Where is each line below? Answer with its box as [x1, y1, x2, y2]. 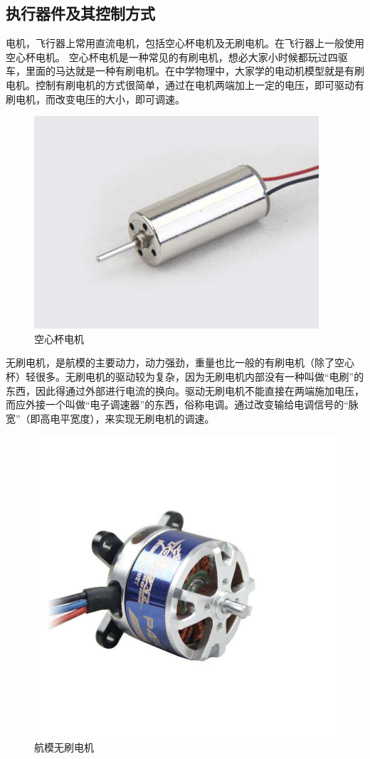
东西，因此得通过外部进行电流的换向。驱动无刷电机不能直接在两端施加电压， [6, 383, 364, 398]
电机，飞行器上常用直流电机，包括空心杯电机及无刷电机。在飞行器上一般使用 [6, 36, 364, 51]
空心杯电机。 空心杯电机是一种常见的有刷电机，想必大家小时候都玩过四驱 [6, 49, 348, 64]
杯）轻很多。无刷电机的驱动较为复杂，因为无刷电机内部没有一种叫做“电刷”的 [6, 368, 364, 383]
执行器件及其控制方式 [6, 2, 155, 24]
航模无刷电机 [34, 739, 94, 754]
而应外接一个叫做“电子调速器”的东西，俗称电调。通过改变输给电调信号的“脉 [6, 397, 359, 412]
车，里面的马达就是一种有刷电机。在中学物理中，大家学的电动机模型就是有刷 [6, 63, 364, 78]
